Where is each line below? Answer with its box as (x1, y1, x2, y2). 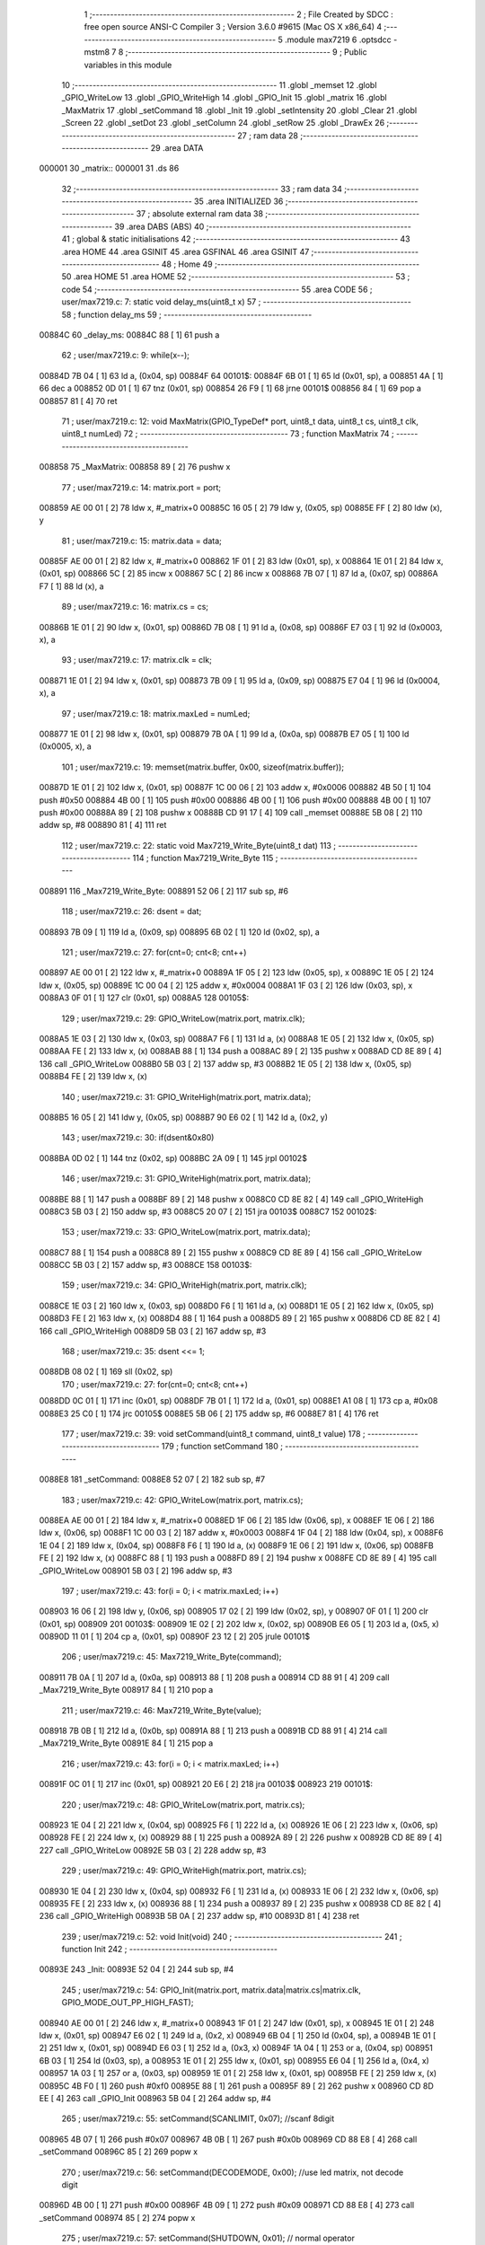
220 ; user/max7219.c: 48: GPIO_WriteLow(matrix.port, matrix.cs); (61, 1799, 305, 1809)
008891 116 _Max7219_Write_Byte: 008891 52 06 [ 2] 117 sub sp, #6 (39, 885, 289, 896)
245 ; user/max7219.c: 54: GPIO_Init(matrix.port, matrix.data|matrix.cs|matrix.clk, (61, 1985, 361, 1995)
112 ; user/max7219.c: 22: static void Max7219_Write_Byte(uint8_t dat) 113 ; (61, 840, 337, 850)
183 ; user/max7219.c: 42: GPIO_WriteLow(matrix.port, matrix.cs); (61, 1494, 304, 1505)
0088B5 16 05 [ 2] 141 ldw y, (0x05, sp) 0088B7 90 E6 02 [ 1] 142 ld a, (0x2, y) (39, 1112, 328, 1122)
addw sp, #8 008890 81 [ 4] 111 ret (39, 820, 167, 831)
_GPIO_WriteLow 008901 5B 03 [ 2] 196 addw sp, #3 (39, 1565, 233, 1576)
